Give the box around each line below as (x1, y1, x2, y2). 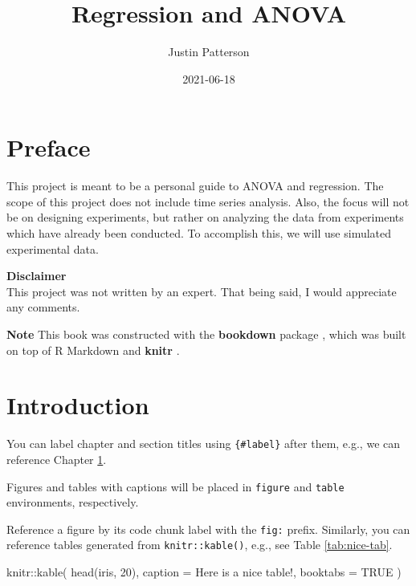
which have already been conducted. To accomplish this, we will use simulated (6, 225, 392, 242)
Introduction (6, 389, 149, 421)
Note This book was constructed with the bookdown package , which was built (6, 326, 406, 342)
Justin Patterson (168, 43, 250, 60)
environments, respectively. (6, 494, 139, 511)
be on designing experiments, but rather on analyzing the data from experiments (6, 209, 404, 226)
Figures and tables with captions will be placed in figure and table (6, 478, 345, 494)
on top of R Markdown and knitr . (6, 341, 180, 358)
